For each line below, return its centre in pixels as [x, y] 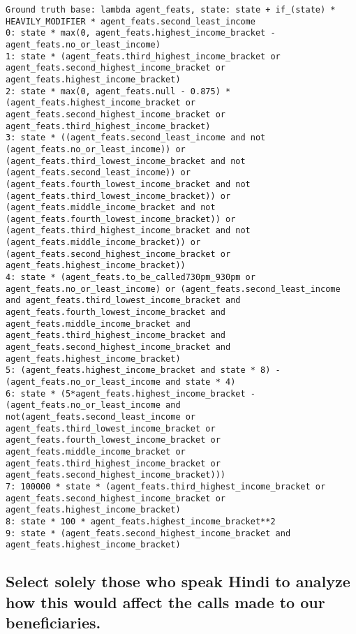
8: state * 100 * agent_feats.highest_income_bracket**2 [141, 521]
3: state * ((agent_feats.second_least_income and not [136, 138]
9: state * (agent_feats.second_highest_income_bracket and [148, 533]
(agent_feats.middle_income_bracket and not [111, 208]
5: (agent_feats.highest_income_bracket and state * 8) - [143, 370]
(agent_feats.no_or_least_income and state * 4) [121, 382]
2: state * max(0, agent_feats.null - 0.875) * [118, 91]
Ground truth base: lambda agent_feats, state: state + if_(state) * [171, 10]
